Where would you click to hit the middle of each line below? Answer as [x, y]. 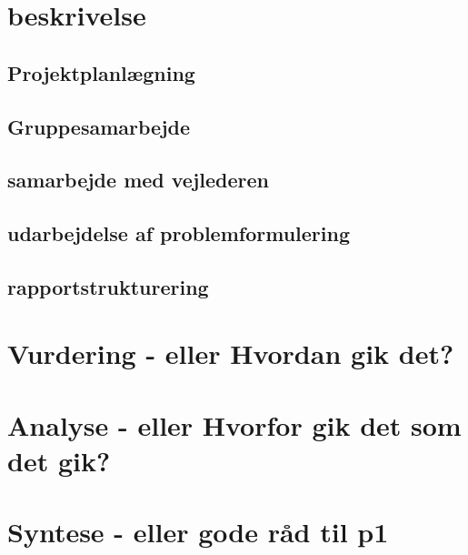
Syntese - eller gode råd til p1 [198, 532]
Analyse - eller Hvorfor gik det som [234, 424]
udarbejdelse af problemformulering [179, 233]
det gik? [59, 461]
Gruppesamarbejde [99, 126]
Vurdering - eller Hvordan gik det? [231, 353]
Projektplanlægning [101, 72]
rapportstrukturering [108, 286]
